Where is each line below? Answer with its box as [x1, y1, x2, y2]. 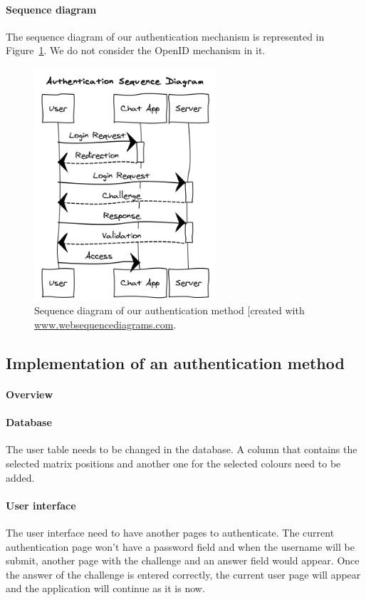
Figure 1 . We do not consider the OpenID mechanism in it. [6, 43, 266, 58]
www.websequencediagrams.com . [34, 317, 177, 331]
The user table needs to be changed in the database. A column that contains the [6, 442, 357, 457]
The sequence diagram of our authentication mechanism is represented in [6, 29, 325, 43]
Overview [6, 386, 53, 401]
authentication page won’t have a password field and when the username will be [6, 539, 355, 554]
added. [6, 470, 35, 485]
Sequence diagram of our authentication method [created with [34, 303, 305, 318]
